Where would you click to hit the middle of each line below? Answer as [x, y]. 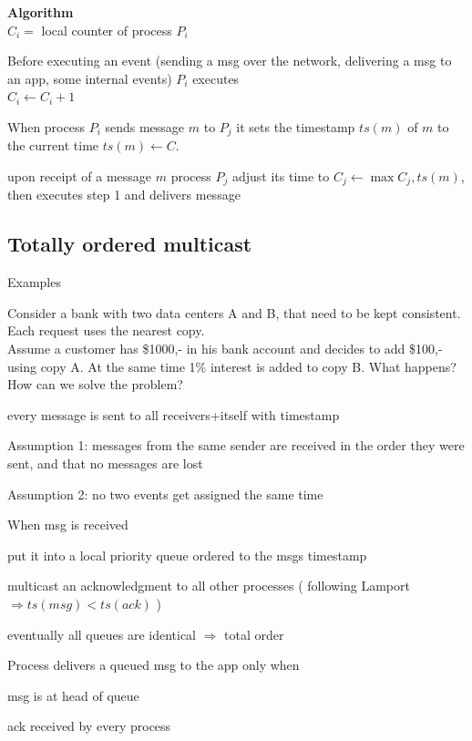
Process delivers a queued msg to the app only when [154, 665]
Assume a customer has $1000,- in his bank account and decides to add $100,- [225, 349]
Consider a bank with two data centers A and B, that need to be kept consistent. [234, 312]
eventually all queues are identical [102, 634]
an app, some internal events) [90, 78]
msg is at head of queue [73, 695]
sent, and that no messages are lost [105, 463]
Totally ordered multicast [130, 244]
